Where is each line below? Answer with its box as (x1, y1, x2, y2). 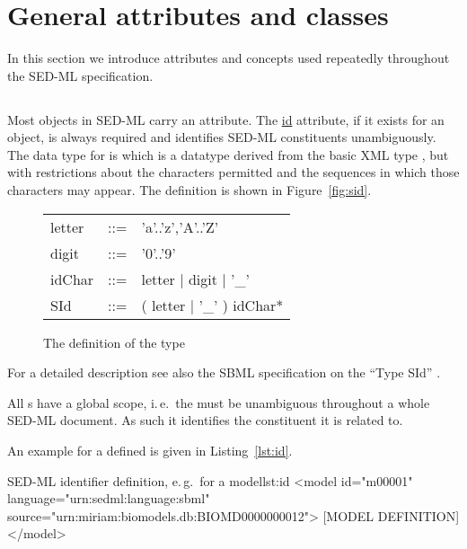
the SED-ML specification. (7, 66, 154, 84)
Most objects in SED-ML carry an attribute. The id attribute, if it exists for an (7, 110, 445, 128)
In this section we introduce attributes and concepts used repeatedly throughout (7, 49, 450, 67)
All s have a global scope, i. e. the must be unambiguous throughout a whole (7, 393, 430, 412)
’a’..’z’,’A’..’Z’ (141, 216, 219, 237)
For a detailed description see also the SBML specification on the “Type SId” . (7, 363, 441, 382)
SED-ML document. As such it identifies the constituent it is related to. (7, 411, 403, 429)
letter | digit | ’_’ (141, 268, 250, 289)
